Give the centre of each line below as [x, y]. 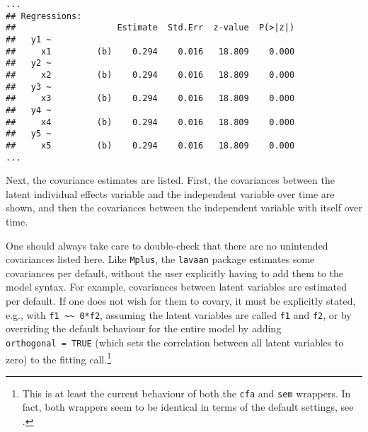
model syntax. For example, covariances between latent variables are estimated [177, 287]
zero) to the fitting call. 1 [58, 358]
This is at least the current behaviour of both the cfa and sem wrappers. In [186, 393]
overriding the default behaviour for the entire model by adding [144, 328]
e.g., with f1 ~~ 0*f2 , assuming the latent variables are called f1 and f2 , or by [179, 314]
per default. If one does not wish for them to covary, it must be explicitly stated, [181, 300]
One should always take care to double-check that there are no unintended [167, 245]
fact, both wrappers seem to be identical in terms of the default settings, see [188, 407]
